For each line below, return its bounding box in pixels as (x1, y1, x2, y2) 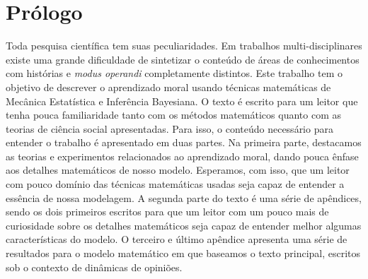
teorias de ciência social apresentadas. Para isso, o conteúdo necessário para (6, 121, 333, 136)
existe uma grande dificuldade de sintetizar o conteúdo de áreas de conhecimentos (6, 52, 360, 66)
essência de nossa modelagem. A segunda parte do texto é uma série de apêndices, (6, 190, 362, 205)
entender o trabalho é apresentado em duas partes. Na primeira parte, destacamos (6, 135, 362, 150)
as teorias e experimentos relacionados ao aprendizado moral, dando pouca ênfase (6, 148, 359, 163)
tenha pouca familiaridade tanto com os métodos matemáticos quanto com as (6, 107, 341, 122)
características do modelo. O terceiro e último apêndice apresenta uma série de (6, 232, 347, 247)
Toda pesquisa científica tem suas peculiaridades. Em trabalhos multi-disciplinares (6, 38, 362, 53)
